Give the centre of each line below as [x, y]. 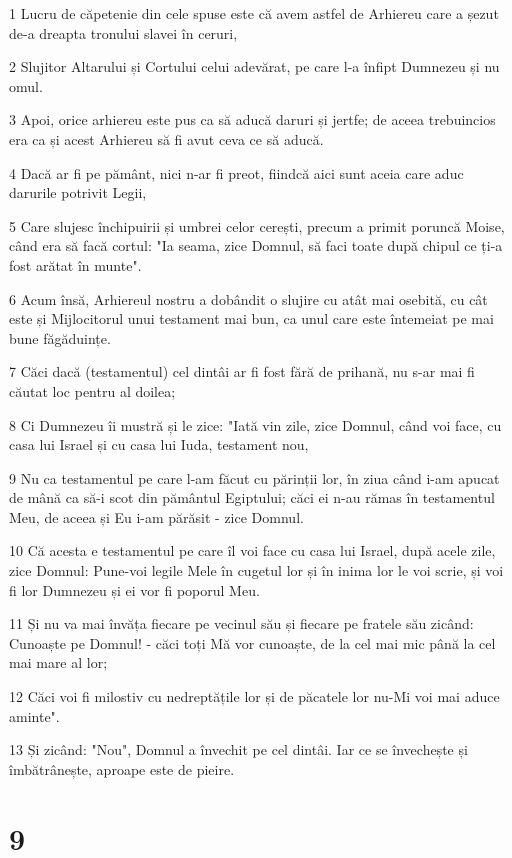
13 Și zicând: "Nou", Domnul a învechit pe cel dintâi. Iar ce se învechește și [238, 749]
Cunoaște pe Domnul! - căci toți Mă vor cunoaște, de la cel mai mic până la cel [252, 642]
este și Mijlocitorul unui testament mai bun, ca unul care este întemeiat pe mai [251, 318]
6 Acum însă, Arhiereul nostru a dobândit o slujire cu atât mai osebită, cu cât [248, 298]
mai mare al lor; [58, 662]
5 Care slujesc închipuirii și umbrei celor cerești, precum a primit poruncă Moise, [257, 225]
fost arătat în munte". [75, 264]
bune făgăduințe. [60, 337]
